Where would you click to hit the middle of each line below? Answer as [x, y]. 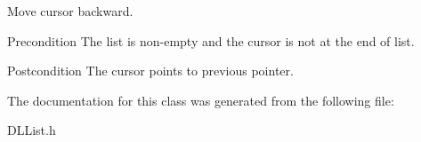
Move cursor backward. [70, 11]
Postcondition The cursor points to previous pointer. [150, 71]
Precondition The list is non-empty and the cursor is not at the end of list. [211, 40]
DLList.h [32, 130]
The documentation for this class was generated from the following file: [201, 100]
